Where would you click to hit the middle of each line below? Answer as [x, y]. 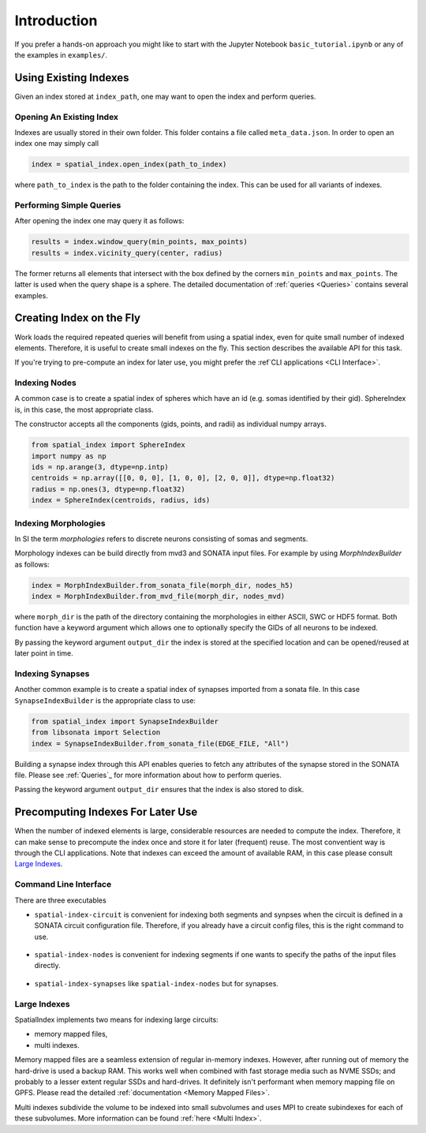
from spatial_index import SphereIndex [108, 445]
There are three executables [60, 900]
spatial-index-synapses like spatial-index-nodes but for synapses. [157, 983]
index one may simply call [56, 144]
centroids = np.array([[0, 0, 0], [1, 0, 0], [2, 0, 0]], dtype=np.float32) [183, 478]
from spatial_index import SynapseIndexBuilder [125, 721]
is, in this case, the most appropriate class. [84, 409]
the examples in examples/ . [61, 54]
